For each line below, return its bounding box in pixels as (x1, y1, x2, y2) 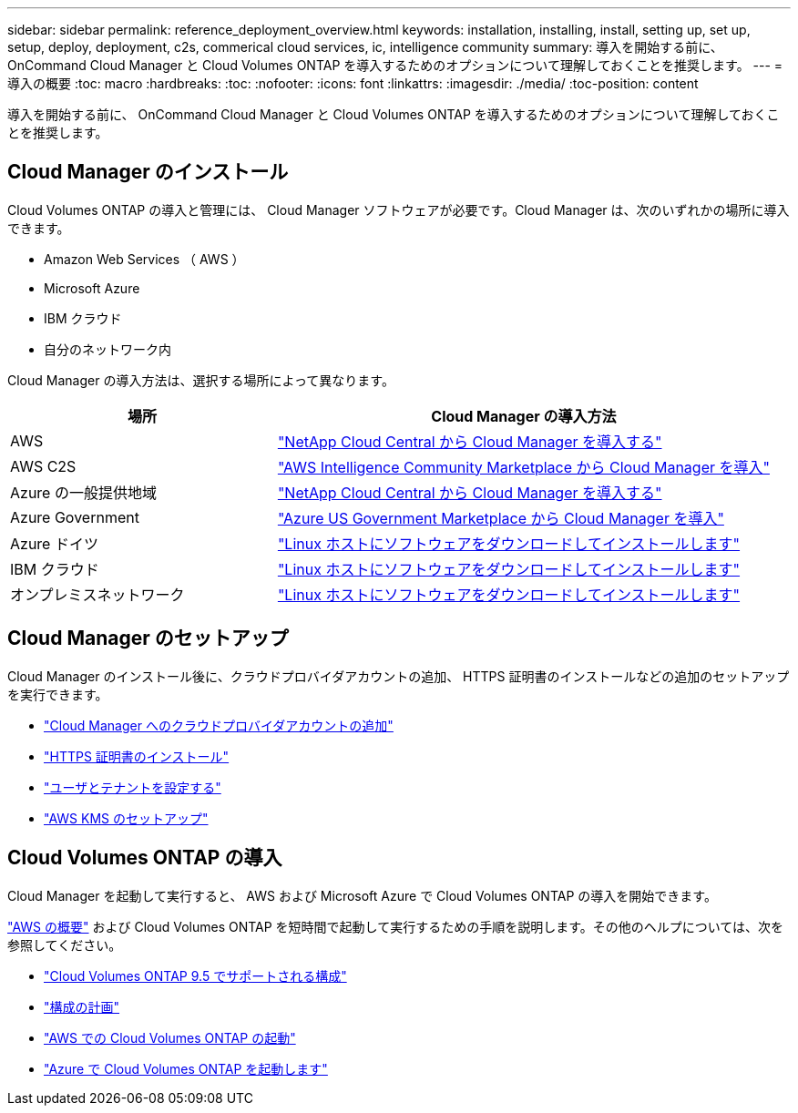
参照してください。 (7, 936, 122, 953)
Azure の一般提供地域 (10, 483, 157, 502)
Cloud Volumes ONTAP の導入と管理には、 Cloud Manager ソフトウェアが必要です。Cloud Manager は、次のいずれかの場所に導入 (7, 201, 790, 218)
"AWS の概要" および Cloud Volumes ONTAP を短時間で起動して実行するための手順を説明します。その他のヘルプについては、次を (7, 918, 784, 934)
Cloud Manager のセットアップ (7, 627, 289, 650)
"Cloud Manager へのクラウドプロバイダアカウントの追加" (44, 717, 394, 733)
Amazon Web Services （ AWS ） (44, 250, 245, 267)
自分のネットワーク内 (44, 341, 171, 357)
